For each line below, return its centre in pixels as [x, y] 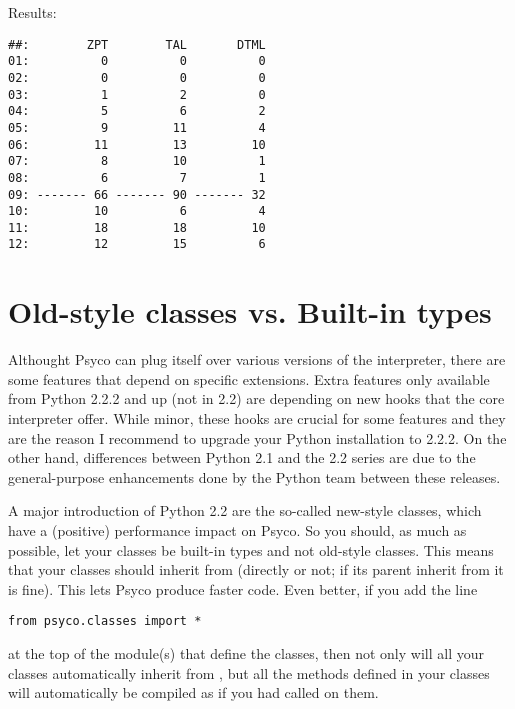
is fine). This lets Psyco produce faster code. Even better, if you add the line [243, 588]
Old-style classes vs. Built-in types [250, 311]
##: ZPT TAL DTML [137, 44]
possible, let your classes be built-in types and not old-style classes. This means [251, 549]
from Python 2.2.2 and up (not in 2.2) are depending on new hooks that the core [256, 398]
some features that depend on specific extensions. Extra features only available [249, 378]
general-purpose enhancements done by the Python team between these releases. [254, 476]
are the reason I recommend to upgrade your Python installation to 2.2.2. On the [257, 437]
